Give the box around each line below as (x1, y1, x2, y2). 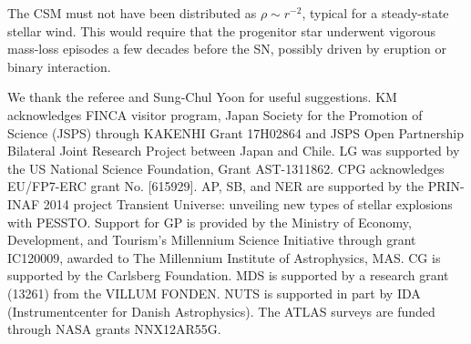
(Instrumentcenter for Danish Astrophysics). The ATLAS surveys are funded (7, 301, 435, 320)
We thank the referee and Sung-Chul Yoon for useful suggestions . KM (7, 87, 397, 106)
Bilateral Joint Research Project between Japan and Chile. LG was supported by (7, 141, 460, 160)
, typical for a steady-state (302, 4, 449, 22)
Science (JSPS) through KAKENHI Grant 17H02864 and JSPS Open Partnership (7, 123, 464, 142)
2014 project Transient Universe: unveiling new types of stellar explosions (43, 194, 453, 213)
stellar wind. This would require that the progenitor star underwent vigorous (7, 21, 436, 40)
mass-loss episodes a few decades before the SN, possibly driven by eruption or (7, 39, 446, 58)
